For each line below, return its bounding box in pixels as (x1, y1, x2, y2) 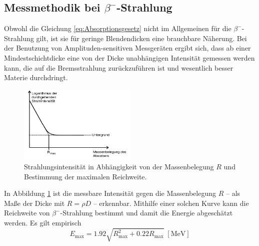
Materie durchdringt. (4, 72, 68, 83)
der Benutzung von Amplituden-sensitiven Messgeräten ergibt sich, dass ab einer (4, 43, 251, 53)
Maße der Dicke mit (4, 197, 65, 208)
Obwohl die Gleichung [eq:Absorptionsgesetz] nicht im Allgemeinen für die (4, 23, 231, 34)
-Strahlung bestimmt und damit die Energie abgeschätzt (60, 207, 233, 218)
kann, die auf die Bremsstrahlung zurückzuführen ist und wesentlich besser (4, 62, 233, 73)
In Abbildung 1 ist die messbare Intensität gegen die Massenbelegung (4, 188, 216, 198)
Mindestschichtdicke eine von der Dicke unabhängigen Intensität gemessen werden (4, 52, 255, 63)
